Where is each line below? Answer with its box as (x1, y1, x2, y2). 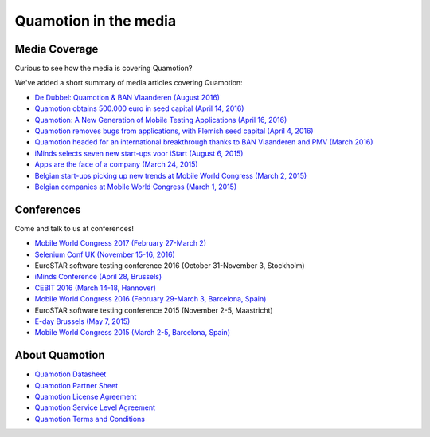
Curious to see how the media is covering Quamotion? (14, 64, 193, 73)
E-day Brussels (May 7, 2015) (34, 317, 131, 326)
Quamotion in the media (14, 12, 177, 30)
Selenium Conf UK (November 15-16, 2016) (34, 250, 175, 259)
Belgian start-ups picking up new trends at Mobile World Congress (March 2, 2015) (34, 171, 307, 180)
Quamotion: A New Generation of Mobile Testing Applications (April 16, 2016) (34, 115, 287, 124)
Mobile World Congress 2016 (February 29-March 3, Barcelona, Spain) (34, 294, 267, 304)
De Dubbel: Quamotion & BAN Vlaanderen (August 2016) (34, 93, 221, 102)
